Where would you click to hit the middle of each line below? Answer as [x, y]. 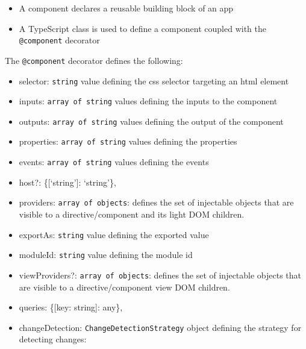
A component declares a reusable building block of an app [126, 8]
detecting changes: [53, 339]
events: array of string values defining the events [114, 162]
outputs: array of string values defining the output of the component [151, 121]
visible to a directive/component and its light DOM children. [132, 214]
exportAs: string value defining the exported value [114, 234]
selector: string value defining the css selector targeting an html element [154, 80]
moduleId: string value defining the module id [106, 255]
